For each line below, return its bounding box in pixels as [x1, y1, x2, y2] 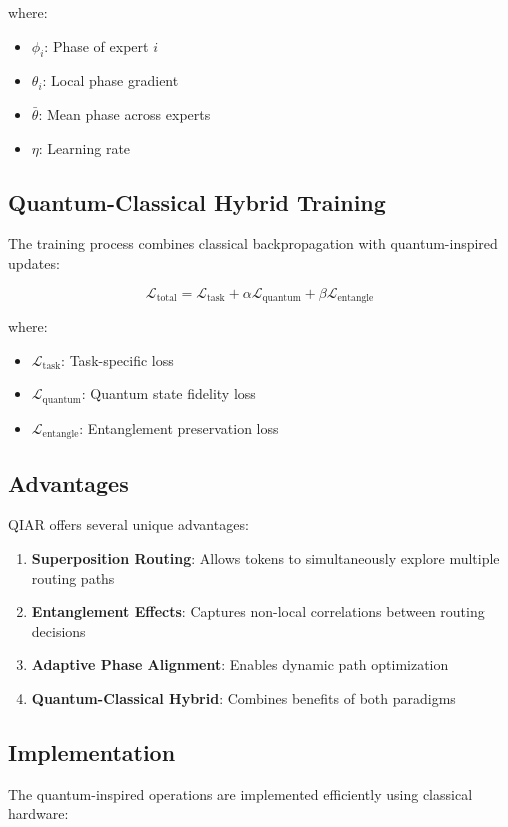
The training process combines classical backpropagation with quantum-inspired [8, 233, 498, 254]
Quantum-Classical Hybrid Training [8, 186, 386, 217]
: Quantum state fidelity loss [81, 383, 256, 404]
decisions [31, 620, 86, 641]
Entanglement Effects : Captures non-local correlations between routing [31, 601, 485, 622]
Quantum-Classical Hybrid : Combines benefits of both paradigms [31, 687, 456, 708]
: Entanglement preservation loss [79, 417, 279, 438]
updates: [8, 252, 60, 273]
